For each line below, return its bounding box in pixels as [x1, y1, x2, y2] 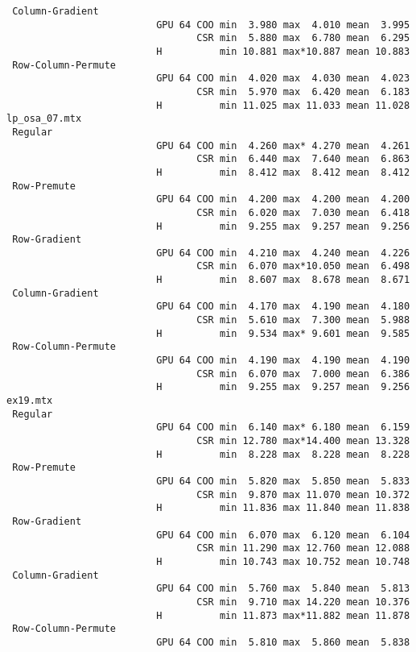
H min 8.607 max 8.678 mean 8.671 [156, 274, 410, 286]
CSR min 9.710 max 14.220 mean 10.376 [196, 596, 410, 608]
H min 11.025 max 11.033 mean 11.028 [156, 99, 410, 111]
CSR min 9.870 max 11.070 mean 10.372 [196, 488, 410, 500]
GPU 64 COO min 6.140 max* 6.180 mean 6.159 [156, 422, 410, 434]
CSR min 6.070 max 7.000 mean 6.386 [196, 368, 410, 380]
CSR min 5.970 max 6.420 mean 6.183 [196, 85, 410, 98]
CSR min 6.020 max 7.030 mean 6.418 [196, 206, 410, 218]
